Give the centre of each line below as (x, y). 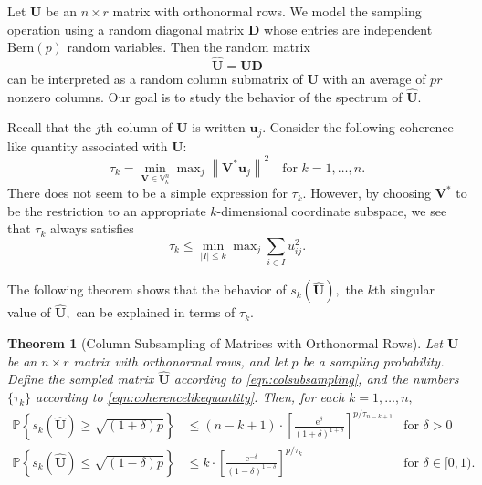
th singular (404, 289)
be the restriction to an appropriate (107, 210)
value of (29, 312)
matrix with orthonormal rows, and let (180, 361)
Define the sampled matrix (81, 379)
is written (219, 127)
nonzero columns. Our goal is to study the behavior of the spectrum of (205, 96)
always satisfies (92, 228)
